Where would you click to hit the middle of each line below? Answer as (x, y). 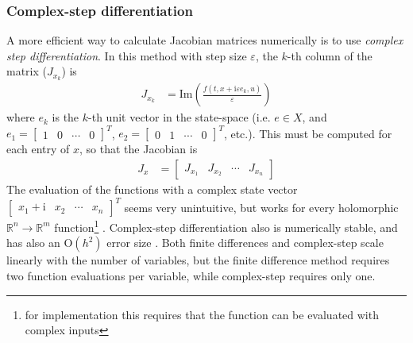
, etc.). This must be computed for (308, 133)
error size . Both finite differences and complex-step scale (245, 243)
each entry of (38, 149)
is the (66, 117)
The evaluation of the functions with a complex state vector (152, 189)
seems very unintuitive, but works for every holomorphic (261, 207)
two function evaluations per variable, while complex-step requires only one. (191, 275)
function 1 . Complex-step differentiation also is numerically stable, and (226, 226)
